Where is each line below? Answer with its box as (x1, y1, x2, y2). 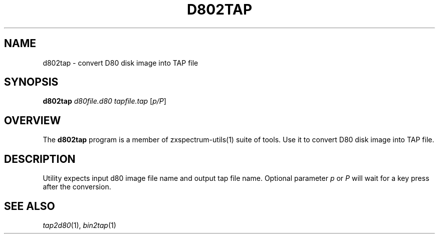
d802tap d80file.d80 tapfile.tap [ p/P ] (43, 97, 166, 106)
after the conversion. (43, 182, 111, 191)
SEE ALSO (4, 199, 55, 212)
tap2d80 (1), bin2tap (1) (43, 220, 116, 229)
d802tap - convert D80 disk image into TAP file (43, 58, 198, 67)
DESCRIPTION (4, 152, 76, 165)
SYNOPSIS (4, 76, 59, 89)
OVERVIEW (4, 114, 61, 127)
